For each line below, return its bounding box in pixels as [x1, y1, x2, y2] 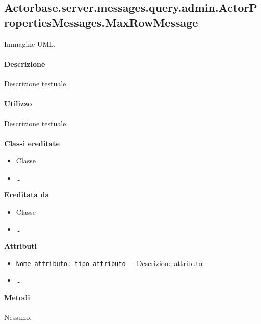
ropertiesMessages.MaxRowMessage [4, 14, 198, 30]
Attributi [4, 241, 37, 251]
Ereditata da [4, 189, 49, 200]
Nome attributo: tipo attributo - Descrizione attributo [16, 257, 202, 268]
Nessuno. [4, 312, 32, 322]
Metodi [4, 291, 30, 302]
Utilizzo [4, 98, 32, 109]
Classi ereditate [4, 138, 60, 149]
